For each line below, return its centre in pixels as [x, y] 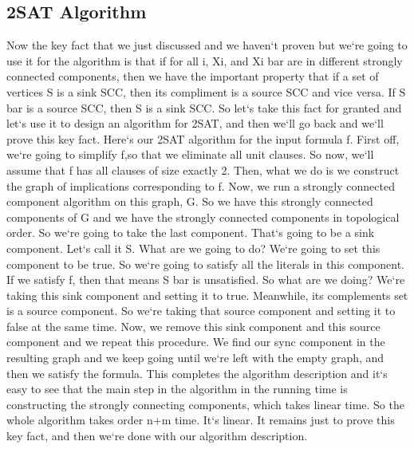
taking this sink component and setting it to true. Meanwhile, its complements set [207, 295]
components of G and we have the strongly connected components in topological [203, 217]
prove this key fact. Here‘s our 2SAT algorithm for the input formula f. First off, [203, 138]
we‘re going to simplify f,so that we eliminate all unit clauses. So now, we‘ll [190, 154]
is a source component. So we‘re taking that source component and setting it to [201, 311]
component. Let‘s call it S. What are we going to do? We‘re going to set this [193, 248]
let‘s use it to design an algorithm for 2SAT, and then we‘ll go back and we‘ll [195, 123]
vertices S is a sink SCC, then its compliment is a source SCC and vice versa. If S [206, 91]
